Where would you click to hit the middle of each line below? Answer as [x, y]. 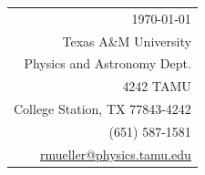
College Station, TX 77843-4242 [102, 109]
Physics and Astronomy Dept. [108, 63]
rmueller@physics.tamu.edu [115, 154]
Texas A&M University [127, 41]
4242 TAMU [157, 86]
